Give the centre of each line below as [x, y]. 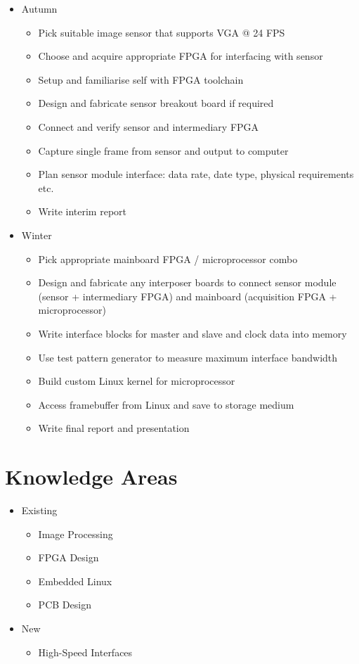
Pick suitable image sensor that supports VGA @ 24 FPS [162, 32]
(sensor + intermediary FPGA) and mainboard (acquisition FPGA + [188, 296]
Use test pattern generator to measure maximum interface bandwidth [188, 357]
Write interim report [82, 211]
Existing [39, 510]
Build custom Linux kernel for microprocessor [137, 381]
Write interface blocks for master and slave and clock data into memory [192, 333]
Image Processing [76, 534]
